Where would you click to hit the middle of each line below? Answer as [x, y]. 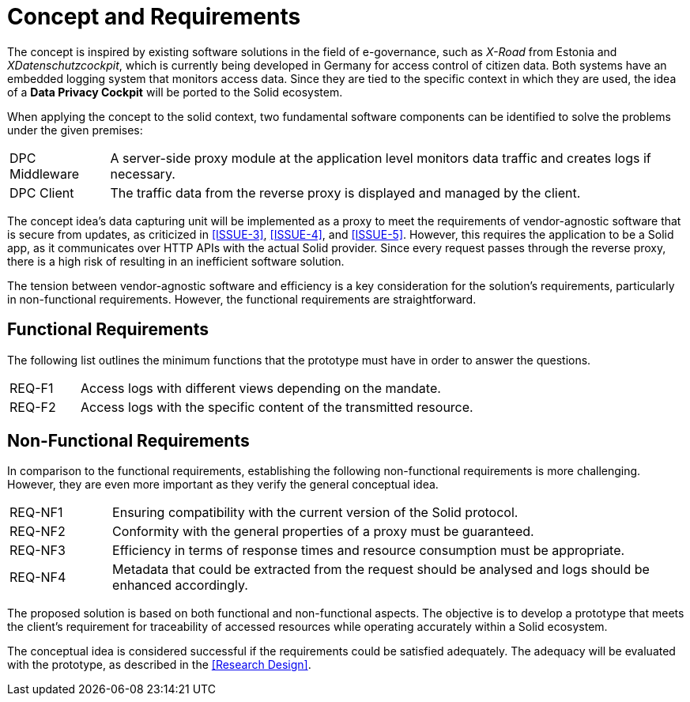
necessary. [143, 174]
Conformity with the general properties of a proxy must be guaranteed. [323, 532]
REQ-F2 [33, 407]
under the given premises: [75, 130]
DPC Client [42, 192]
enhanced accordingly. [180, 585]
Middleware [44, 174]
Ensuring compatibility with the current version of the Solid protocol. [315, 513]
